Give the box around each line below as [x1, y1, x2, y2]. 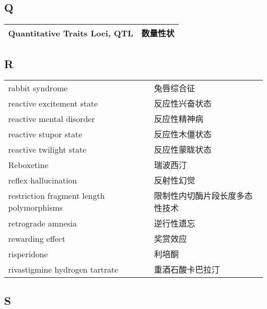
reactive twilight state [8, 143, 87, 155]
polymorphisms [8, 201, 63, 214]
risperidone [8, 248, 48, 260]
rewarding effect [8, 232, 66, 244]
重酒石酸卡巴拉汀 [154, 263, 220, 276]
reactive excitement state [8, 97, 98, 109]
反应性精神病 [154, 113, 204, 125]
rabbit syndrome [8, 81, 68, 94]
